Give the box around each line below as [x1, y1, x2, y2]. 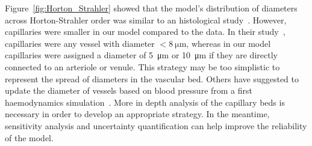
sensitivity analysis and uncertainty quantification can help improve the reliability [5, 119, 307, 132]
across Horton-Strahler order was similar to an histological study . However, [5, 13, 287, 26]
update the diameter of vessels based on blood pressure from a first [5, 84, 252, 97]
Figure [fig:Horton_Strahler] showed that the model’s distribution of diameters [5, 2, 298, 14]
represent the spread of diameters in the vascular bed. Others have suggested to [5, 72, 299, 85]
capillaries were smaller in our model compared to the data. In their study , [5, 25, 285, 38]
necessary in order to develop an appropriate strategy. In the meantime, [5, 108, 270, 120]
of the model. [5, 131, 54, 144]
